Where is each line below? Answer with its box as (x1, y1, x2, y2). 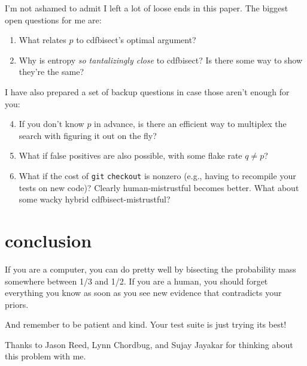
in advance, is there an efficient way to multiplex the (94, 117, 287, 130)
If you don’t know (19, 117, 84, 130)
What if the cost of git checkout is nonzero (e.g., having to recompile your (19, 169, 296, 182)
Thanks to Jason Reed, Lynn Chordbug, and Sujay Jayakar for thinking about (5, 338, 293, 350)
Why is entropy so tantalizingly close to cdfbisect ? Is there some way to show (19, 53, 303, 66)
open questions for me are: (5, 13, 102, 26)
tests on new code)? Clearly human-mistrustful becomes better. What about (19, 181, 299, 193)
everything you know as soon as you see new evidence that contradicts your (5, 286, 282, 299)
